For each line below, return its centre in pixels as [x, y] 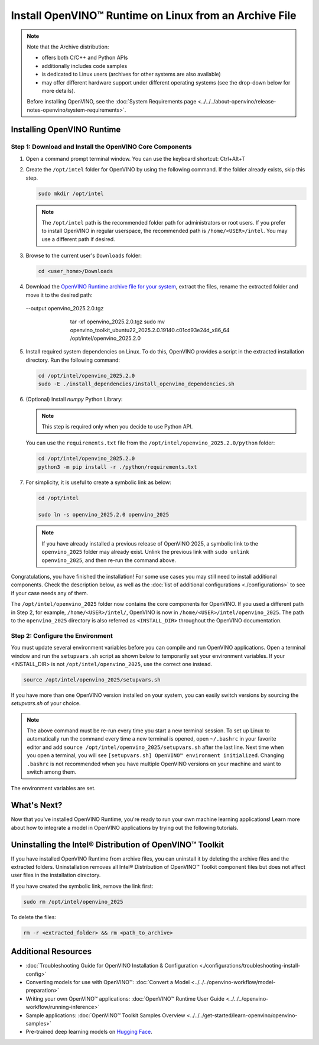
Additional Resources [51, 952]
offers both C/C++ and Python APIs [85, 58]
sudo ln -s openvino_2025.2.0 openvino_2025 [104, 515]
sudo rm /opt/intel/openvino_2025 [73, 902]
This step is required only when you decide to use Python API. [117, 426]
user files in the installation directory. [56, 875]
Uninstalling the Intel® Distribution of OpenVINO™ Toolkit [118, 844]
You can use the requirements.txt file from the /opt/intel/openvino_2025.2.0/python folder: [150, 443]
